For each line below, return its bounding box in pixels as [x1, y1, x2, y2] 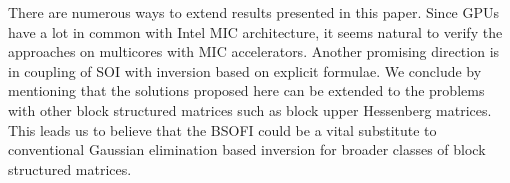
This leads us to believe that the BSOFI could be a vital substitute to [8, 119, 437, 140]
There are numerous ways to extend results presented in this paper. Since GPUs [8, 2, 500, 22]
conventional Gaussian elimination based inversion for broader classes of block [8, 139, 486, 160]
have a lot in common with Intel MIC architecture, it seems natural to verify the [8, 21, 503, 42]
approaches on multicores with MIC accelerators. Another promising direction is [8, 41, 500, 62]
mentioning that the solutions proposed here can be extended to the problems [8, 80, 485, 101]
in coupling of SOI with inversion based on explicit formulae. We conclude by [8, 60, 482, 81]
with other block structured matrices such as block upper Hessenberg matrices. [8, 99, 492, 120]
